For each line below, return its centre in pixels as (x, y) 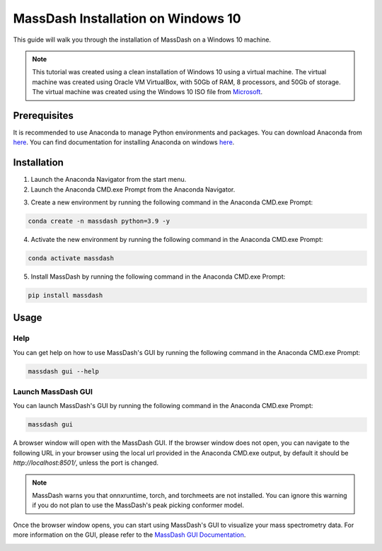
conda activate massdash (71, 259)
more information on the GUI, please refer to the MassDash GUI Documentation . (129, 535)
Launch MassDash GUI (53, 392)
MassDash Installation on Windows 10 (127, 18)
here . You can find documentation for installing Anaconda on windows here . (124, 142)
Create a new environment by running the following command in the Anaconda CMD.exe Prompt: (172, 202)
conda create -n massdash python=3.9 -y (99, 221)
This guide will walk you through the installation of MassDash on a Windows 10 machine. (142, 40)
